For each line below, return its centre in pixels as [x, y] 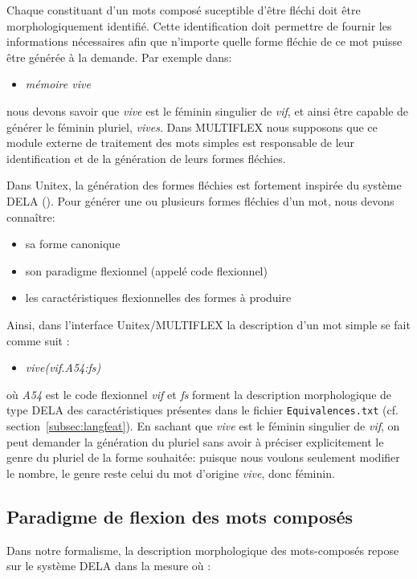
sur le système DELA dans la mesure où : [109, 566]
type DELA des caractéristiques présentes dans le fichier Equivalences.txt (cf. [202, 410]
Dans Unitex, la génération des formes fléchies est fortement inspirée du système [204, 185]
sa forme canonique [73, 244]
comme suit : [38, 340]
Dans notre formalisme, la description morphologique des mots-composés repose [203, 550]
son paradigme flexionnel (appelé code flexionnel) [146, 270]
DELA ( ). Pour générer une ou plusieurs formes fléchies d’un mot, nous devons [200, 200]
